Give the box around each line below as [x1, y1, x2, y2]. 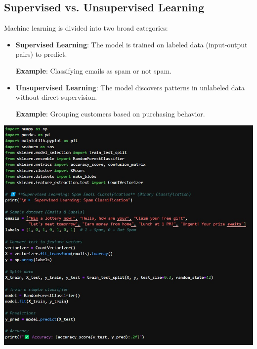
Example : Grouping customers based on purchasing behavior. [15, 108, 205, 118]
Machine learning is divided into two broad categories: [4, 23, 168, 33]
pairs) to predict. [15, 49, 67, 59]
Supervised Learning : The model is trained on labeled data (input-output [15, 39, 248, 49]
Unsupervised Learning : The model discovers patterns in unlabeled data [15, 82, 245, 92]
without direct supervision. [15, 92, 97, 102]
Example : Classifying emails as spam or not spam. [15, 65, 171, 76]
